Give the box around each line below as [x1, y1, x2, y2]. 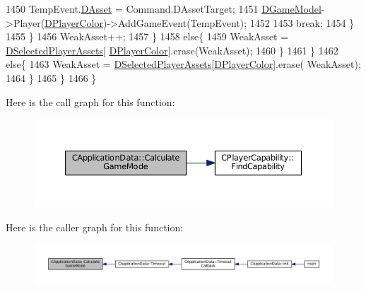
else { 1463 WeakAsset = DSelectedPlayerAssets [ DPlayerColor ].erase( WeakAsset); [6, 57, 361, 71]
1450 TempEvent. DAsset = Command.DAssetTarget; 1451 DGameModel [6, 1, 321, 16]
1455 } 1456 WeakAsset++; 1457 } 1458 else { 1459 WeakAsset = [6, 29, 289, 44]
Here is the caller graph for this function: [6, 219, 184, 234]
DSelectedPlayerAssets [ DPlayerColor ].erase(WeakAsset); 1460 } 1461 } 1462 [6, 42, 338, 57]
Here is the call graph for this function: [6, 94, 175, 109]
